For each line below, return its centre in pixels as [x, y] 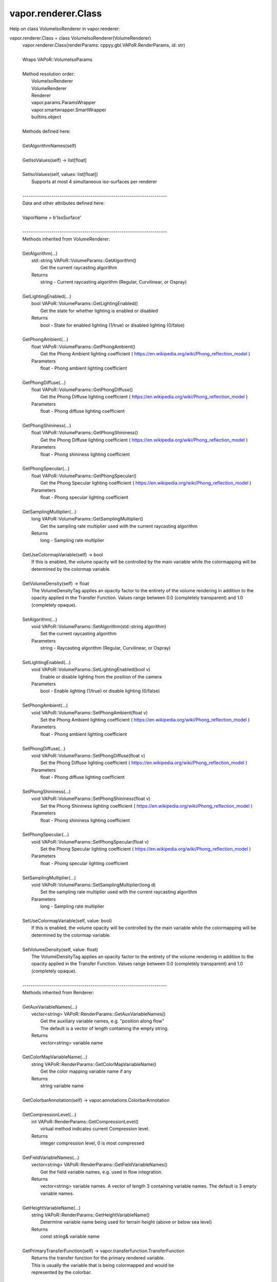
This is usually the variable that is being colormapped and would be [103, 1265]
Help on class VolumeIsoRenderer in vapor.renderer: [65, 29]
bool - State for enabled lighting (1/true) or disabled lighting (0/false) [112, 325]
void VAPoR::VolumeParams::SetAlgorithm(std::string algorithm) [99, 626]
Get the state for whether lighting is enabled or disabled [99, 311]
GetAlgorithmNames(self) [49, 146]
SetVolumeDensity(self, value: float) [60, 949]
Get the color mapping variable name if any [86, 1071]
